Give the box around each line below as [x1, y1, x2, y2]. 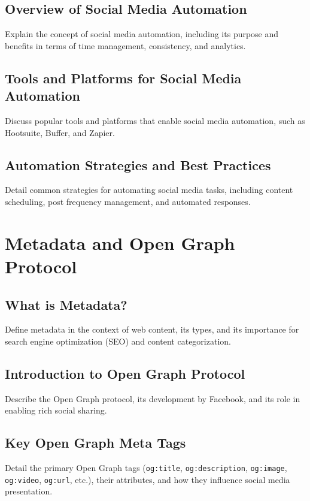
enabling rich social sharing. [5, 404, 107, 417]
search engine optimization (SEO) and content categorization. [5, 334, 231, 347]
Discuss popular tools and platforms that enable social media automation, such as [5, 114, 305, 126]
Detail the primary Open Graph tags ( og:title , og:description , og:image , [5, 461, 287, 474]
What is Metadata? [5, 295, 127, 313]
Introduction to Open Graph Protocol [5, 364, 245, 382]
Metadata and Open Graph [5, 230, 235, 255]
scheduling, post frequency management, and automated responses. [5, 195, 251, 207]
